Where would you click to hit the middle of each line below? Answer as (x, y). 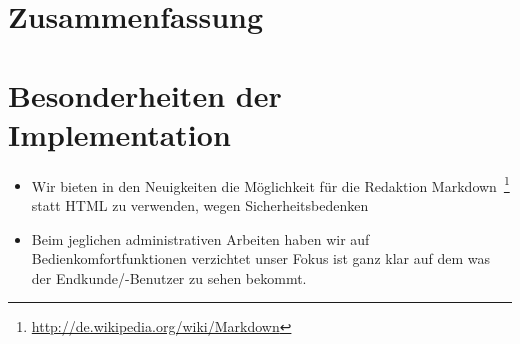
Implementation (119, 133)
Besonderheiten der (145, 94)
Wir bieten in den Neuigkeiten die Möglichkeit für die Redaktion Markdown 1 (270, 184)
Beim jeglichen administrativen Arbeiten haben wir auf (200, 238)
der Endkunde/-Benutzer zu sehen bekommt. (169, 277)
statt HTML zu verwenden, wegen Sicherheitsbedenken (200, 204)
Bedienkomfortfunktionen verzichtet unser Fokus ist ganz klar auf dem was (260, 258)
